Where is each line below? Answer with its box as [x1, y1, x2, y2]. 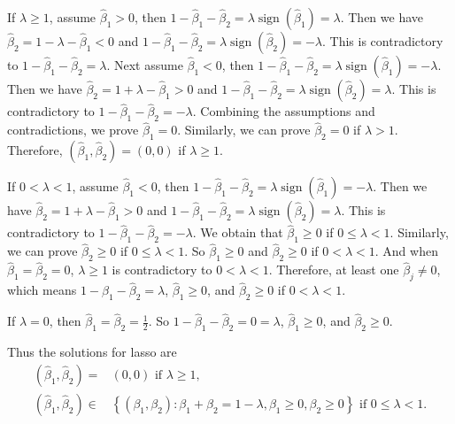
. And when [374, 242, 438, 260]
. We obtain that [192, 223, 283, 242]
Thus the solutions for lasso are [7, 343, 177, 361]
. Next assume [106, 56, 183, 73]
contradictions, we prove [7, 120, 139, 139]
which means [7, 281, 77, 299]
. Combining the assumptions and [192, 102, 375, 120]
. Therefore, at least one [268, 260, 399, 279]
